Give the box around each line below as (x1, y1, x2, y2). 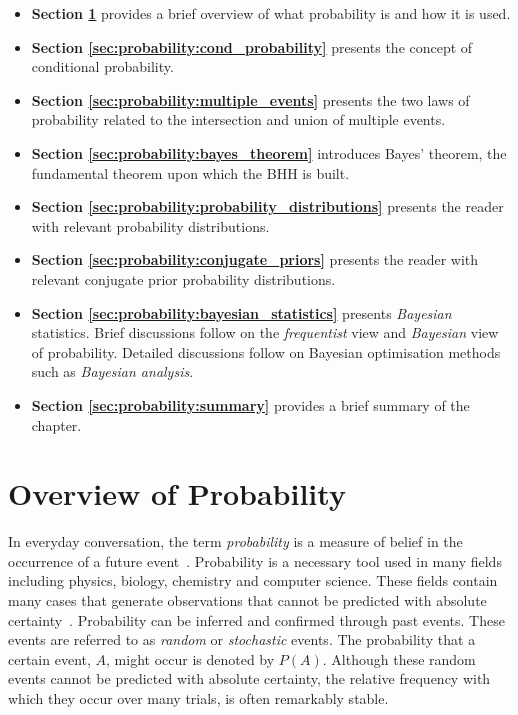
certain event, (8, 648, 91, 669)
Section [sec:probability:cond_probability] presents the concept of (31, 36, 473, 57)
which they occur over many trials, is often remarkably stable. (8, 687, 389, 708)
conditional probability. (31, 56, 174, 77)
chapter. (31, 414, 82, 435)
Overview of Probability (8, 473, 346, 514)
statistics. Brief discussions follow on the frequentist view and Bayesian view (31, 322, 499, 343)
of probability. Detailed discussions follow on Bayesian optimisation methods (31, 341, 501, 362)
